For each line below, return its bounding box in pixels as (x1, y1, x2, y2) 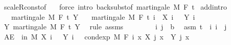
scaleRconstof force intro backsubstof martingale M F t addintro (4, 2, 227, 12)
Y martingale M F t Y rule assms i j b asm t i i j (4, 21, 227, 32)
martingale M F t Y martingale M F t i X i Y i (11, 11, 195, 22)
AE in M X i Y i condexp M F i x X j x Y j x (4, 31, 190, 41)
